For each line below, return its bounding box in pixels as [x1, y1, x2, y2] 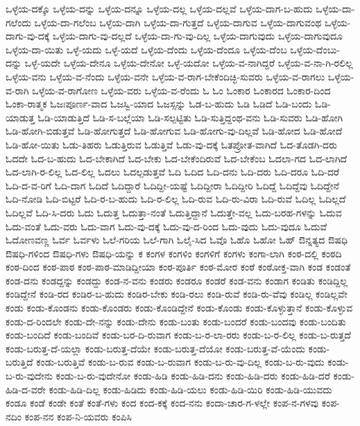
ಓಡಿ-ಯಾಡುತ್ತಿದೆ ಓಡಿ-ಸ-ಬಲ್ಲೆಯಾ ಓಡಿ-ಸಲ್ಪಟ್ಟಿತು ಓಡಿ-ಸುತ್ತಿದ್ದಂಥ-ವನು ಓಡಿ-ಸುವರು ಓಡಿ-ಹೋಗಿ [37, 110, 343, 124]
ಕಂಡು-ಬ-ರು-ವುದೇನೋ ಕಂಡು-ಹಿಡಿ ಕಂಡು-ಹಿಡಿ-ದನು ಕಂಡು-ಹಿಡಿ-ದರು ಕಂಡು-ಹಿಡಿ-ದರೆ [55, 368, 330, 383]
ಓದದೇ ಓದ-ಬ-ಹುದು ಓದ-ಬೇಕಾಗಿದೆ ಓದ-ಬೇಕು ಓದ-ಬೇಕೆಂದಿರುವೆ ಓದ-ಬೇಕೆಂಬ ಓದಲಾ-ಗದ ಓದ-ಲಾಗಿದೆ [6, 151, 348, 165]
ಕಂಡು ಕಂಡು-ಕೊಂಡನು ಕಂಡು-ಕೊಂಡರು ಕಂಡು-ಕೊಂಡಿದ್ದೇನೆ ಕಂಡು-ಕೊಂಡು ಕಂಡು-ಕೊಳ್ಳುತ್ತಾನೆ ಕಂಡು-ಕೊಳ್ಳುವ [6, 300, 353, 315]
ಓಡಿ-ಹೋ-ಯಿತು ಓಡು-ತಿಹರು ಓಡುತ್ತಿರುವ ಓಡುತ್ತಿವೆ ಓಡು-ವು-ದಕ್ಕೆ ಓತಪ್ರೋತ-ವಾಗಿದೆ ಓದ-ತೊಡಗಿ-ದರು [6, 137, 337, 151]
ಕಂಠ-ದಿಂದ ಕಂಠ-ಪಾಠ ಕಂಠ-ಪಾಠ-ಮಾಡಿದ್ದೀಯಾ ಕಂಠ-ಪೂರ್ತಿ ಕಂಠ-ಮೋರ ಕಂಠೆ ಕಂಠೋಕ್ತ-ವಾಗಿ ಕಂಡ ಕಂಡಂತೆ [6, 259, 351, 274]
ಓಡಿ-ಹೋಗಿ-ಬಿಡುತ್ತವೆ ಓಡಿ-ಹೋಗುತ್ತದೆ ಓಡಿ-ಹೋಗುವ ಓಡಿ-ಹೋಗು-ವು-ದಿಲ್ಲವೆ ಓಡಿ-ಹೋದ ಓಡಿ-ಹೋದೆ [6, 123, 343, 138]
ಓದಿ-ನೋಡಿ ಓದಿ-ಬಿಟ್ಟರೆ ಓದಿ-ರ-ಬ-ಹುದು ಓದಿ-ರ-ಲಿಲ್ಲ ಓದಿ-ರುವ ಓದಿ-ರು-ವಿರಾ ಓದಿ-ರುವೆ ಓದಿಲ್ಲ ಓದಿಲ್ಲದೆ [6, 191, 346, 206]
